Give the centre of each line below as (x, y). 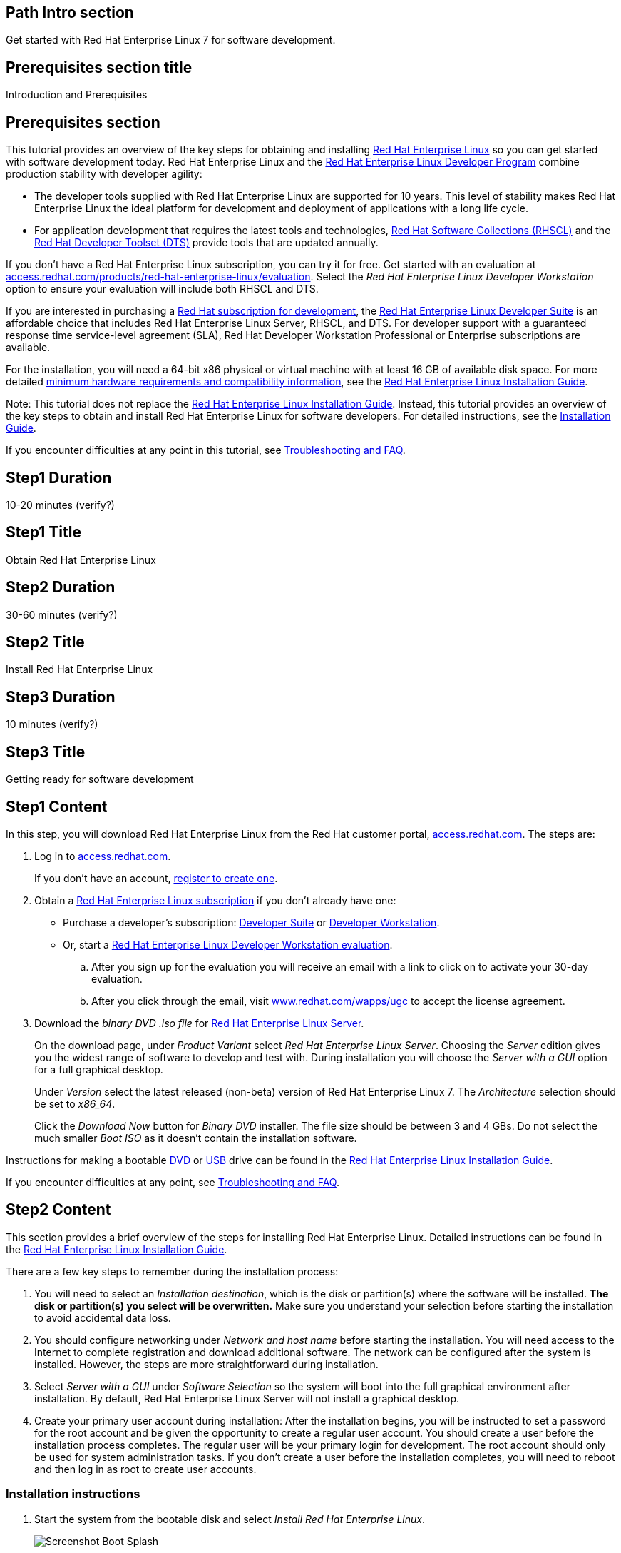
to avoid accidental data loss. (103, 1317)
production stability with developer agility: (104, 174)
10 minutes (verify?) (52, 724)
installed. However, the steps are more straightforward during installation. (206, 1364)
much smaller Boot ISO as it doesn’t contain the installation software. (196, 1138)
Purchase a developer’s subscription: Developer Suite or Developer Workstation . (251, 923)
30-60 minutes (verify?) (62, 614)
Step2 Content (58, 1210)
